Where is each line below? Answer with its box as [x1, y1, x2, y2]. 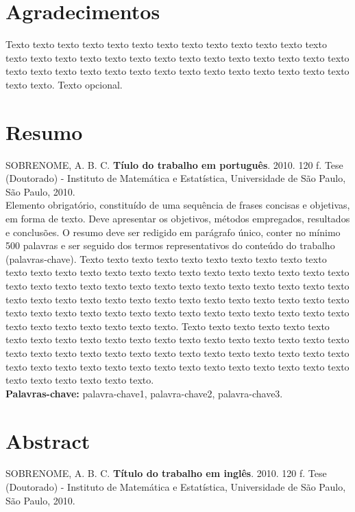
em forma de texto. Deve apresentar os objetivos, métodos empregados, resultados [5, 211, 350, 225]
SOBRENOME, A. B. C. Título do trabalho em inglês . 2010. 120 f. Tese [5, 466, 327, 480]
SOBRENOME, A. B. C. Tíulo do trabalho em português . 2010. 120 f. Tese [5, 157, 343, 172]
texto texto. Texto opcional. [5, 77, 123, 91]
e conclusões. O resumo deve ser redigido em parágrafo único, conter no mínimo [5, 224, 341, 239]
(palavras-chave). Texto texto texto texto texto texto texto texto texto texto [5, 251, 327, 266]
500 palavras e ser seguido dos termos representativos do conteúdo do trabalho [5, 238, 335, 253]
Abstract [5, 426, 90, 454]
